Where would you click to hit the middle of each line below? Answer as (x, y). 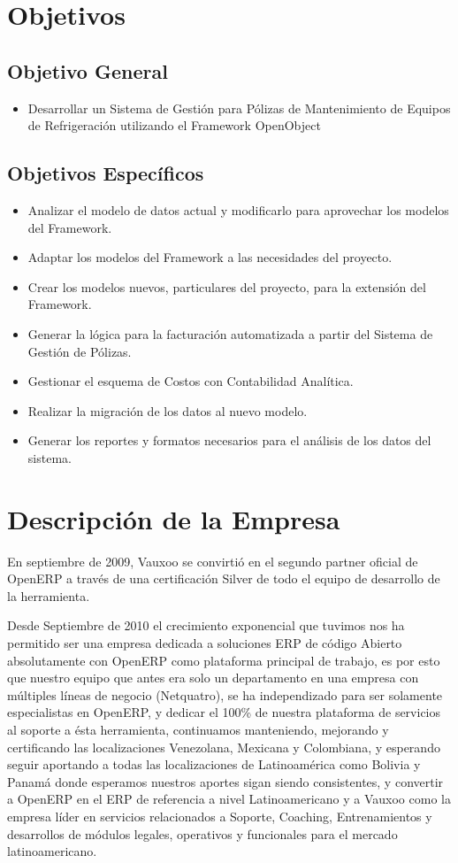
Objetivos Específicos (106, 173)
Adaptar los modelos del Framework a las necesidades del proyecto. (210, 257)
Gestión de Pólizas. (80, 351)
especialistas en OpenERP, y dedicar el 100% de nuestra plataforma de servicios (224, 712)
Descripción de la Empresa (174, 518)
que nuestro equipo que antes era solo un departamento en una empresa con (213, 678)
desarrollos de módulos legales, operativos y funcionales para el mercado (202, 833)
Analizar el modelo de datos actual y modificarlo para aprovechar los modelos (238, 209)
